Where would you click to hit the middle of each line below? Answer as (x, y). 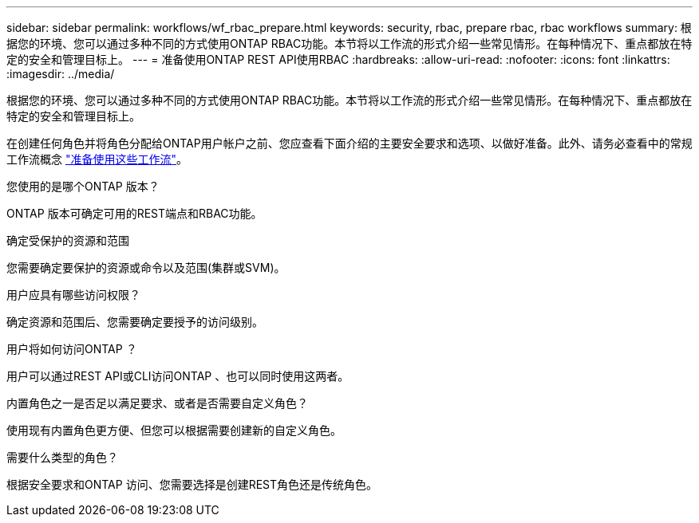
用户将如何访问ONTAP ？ (72, 349)
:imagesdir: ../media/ (61, 74)
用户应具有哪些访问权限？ (73, 295)
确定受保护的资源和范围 (68, 240)
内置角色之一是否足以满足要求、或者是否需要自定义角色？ (157, 403)
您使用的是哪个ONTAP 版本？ (83, 186)
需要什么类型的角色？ (62, 457)
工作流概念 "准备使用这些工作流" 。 (97, 159)
